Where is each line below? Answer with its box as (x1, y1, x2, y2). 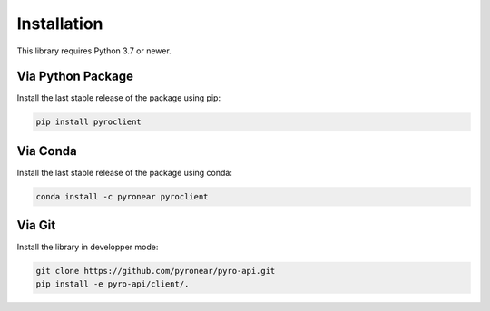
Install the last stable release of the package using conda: (16, 167, 233, 178)
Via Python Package (16, 69, 133, 84)
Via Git (16, 218, 56, 233)
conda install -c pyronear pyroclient (35, 191, 209, 201)
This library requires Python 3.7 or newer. (16, 45, 171, 56)
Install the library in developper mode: (16, 241, 159, 253)
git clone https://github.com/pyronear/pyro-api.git (35, 266, 276, 277)
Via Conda (16, 143, 77, 159)
